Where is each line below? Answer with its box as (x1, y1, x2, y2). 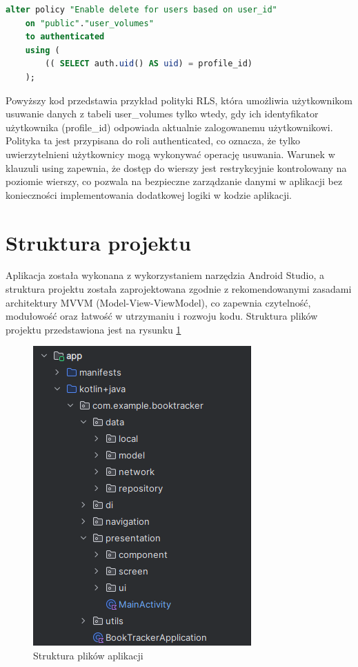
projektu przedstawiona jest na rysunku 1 (6, 322, 181, 336)
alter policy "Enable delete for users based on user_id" (6, 5, 277, 14)
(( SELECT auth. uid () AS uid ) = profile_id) (45, 59, 253, 69)
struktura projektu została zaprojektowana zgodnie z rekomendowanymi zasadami (6, 282, 352, 296)
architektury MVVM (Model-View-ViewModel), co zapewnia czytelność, (6, 295, 311, 309)
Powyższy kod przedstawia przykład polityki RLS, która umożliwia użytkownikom (6, 93, 352, 107)
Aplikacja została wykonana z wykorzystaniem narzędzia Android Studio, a (6, 268, 324, 282)
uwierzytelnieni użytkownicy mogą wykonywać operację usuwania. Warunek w (6, 146, 335, 161)
